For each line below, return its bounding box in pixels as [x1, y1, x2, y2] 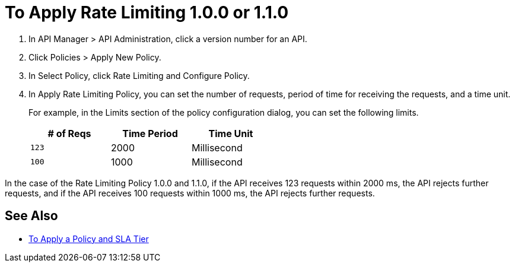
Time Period [122, 127, 178, 139]
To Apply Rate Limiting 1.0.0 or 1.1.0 [5, 2, 289, 23]
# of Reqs [47, 127, 91, 139]
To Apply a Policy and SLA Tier [28, 233, 149, 244]
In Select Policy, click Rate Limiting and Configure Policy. [28, 70, 250, 81]
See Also [5, 208, 58, 224]
